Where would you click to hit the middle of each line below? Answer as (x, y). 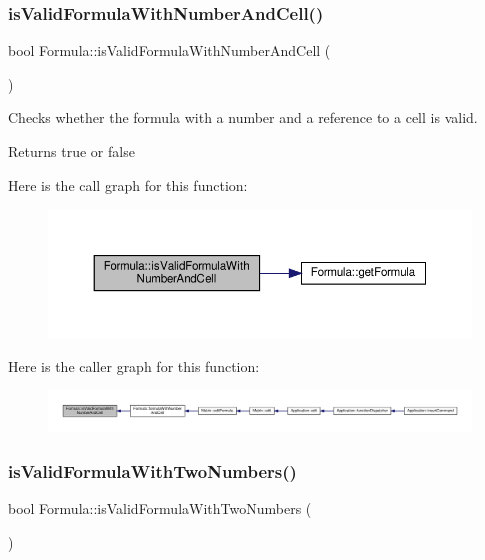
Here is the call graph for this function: (128, 184)
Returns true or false (71, 151)
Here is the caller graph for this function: (134, 365)
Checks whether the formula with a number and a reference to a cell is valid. (243, 117)
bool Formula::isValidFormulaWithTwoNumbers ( (160, 507)
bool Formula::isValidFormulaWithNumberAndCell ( (169, 50)
